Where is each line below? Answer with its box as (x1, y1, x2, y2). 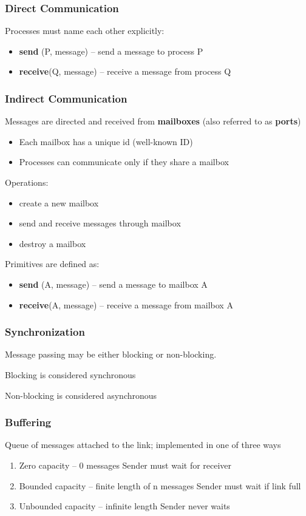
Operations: (5, 176, 49, 188)
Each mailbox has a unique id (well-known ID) (19, 135, 193, 148)
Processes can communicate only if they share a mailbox (19, 155, 229, 168)
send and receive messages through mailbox (19, 217, 181, 229)
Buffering (5, 415, 52, 430)
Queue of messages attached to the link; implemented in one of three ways (5, 438, 281, 451)
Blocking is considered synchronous (5, 368, 136, 381)
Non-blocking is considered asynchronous (5, 389, 157, 401)
